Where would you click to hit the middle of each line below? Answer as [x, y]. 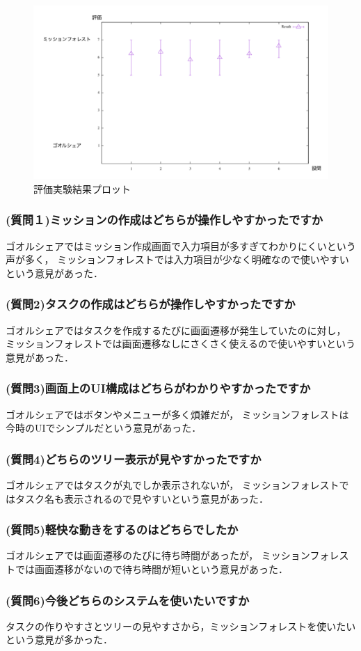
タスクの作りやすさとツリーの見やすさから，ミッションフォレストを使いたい [181, 626]
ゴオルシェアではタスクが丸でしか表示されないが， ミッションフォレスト [173, 485]
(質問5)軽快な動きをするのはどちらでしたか [122, 530]
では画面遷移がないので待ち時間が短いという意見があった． [151, 569]
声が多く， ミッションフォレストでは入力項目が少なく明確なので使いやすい [177, 259]
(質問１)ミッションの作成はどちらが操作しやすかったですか [165, 220]
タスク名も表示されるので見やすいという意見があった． [142, 498]
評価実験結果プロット [82, 188]
